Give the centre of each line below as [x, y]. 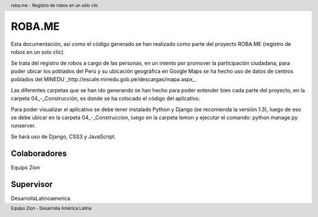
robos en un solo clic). [38, 52]
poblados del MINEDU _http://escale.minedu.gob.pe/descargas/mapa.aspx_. [104, 79]
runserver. [24, 126]
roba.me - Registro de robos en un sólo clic [54, 5]
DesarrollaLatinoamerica [41, 198]
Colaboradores [39, 153]
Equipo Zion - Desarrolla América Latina [51, 208]
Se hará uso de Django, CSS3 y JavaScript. [63, 136]
